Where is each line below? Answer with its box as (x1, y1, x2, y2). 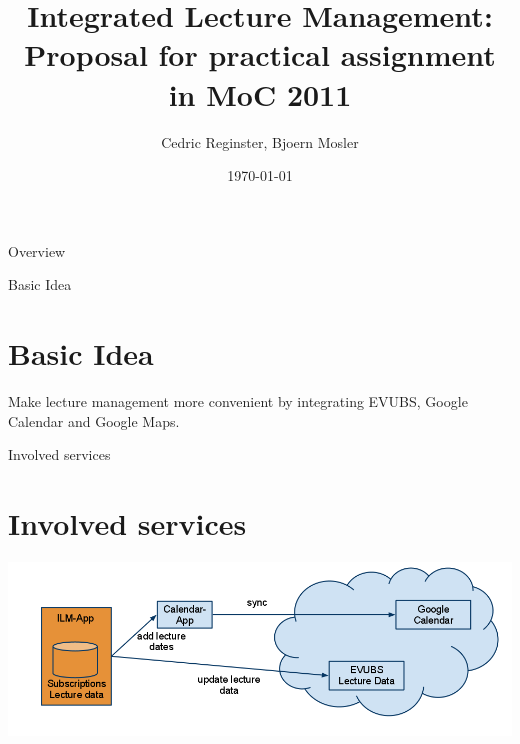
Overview (8, 240, 66, 261)
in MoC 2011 (168, 73, 352, 114)
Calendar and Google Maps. (8, 410, 180, 431)
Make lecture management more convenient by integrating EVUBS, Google (8, 391, 468, 411)
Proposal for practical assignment (24, 34, 496, 75)
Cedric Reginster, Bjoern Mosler (161, 131, 359, 152)
